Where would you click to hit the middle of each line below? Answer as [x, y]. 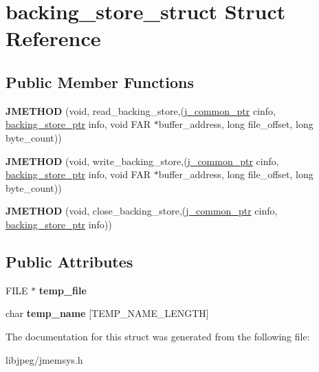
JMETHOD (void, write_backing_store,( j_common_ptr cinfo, [142, 161]
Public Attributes [69, 261]
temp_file [63, 290]
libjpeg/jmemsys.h [44, 359]
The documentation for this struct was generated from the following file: [158, 336]
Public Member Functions [100, 81]
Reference [53, 38]
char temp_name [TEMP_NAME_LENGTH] [107, 313]
